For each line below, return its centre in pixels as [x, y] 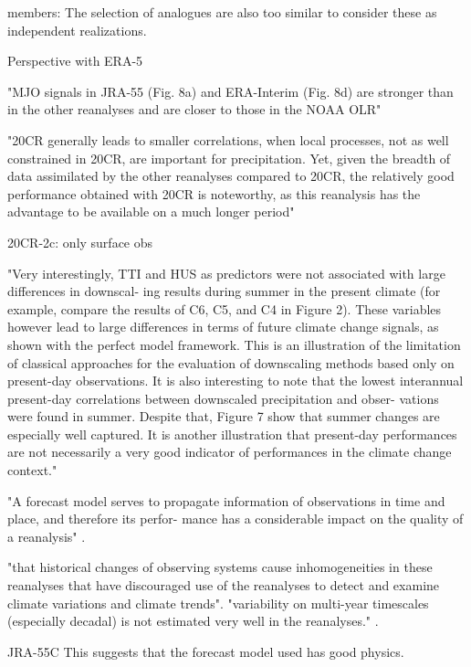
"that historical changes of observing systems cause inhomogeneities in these [220, 567]
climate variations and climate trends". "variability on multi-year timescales [218, 603]
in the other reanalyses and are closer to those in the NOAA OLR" [194, 109]
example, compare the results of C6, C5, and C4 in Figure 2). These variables [225, 308]
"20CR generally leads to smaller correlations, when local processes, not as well [228, 139]
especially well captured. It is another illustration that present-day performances [232, 434]
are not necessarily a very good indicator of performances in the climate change [230, 452]
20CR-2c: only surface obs [80, 242]
